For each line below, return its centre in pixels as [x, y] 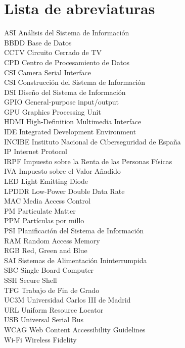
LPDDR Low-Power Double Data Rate [64, 191]
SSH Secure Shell [31, 280]
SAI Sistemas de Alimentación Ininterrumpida [76, 260]
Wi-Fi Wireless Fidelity [40, 339]
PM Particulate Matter [40, 210]
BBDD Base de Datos [38, 42]
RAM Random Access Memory [52, 240]
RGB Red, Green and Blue [46, 250]
